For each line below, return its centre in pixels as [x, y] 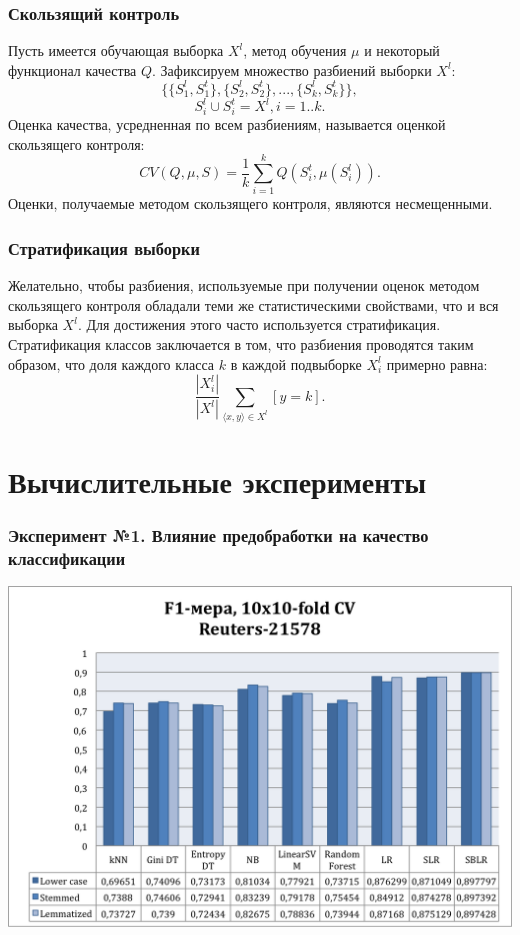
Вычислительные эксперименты [217, 480]
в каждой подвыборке [296, 363]
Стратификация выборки [104, 247]
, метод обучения [295, 50]
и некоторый [402, 50]
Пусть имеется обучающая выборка [116, 50]
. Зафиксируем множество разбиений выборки [292, 69]
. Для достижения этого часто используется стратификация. [259, 324]
